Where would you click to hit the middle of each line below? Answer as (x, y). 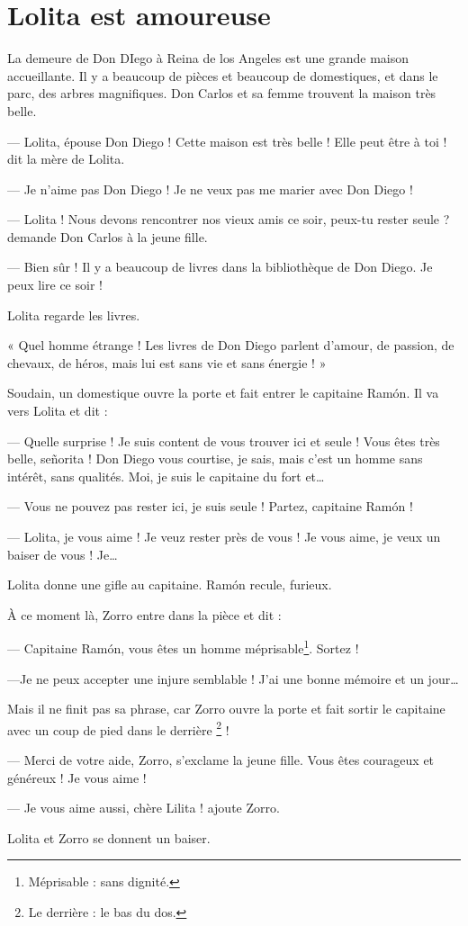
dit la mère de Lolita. (66, 159)
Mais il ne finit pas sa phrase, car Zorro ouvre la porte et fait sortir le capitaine (226, 709)
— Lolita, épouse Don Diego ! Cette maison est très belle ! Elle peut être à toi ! (227, 141)
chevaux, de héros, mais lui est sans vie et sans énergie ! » (167, 362)
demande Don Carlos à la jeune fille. (108, 236)
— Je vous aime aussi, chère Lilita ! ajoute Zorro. (144, 808)
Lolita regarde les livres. (74, 315)
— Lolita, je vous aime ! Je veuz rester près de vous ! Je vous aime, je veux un (224, 536)
